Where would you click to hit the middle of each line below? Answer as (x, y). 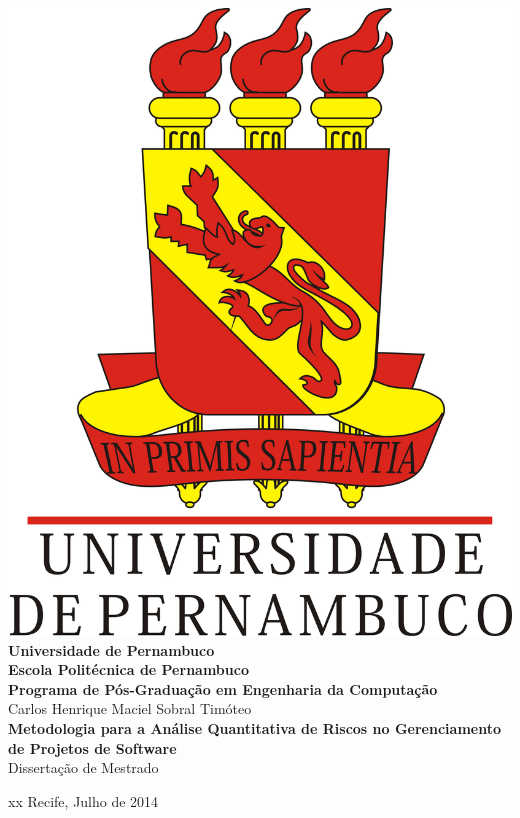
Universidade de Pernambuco (111, 649)
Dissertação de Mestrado (83, 767)
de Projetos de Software (92, 747)
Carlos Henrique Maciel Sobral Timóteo (130, 708)
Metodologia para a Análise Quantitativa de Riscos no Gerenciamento (254, 727)
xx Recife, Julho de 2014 (83, 800)
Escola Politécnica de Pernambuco (128, 669)
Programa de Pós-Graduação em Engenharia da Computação (223, 688)
